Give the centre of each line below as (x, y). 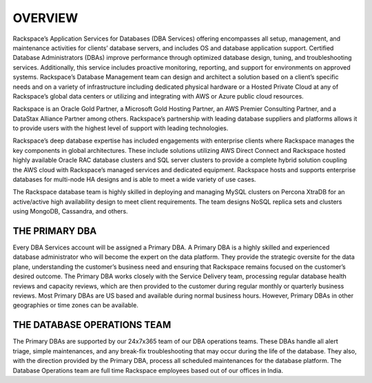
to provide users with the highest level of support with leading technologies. (121, 128)
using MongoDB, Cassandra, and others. (70, 211)
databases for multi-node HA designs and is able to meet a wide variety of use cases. (134, 180)
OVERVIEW (45, 18)
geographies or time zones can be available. (76, 305)
